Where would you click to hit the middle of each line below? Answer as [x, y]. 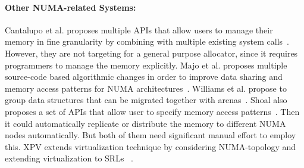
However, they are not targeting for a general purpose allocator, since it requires [151, 53]
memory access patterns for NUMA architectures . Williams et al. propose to [146, 88]
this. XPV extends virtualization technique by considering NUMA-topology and [151, 146]
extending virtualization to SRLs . [69, 158]
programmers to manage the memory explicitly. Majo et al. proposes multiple [146, 65]
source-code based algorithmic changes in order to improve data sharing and [144, 77]
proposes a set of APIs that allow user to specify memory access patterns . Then [152, 111]
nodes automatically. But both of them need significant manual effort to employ [151, 135]
